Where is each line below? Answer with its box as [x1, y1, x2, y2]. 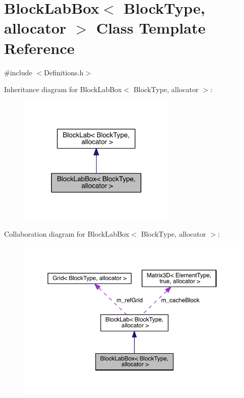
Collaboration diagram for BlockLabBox [4, 229, 130, 239]
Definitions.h [44, 67, 84, 77]
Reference [4, 37, 75, 58]
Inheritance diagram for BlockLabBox [4, 84, 122, 95]
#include [4, 67, 33, 77]
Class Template [96, 17, 206, 38]
